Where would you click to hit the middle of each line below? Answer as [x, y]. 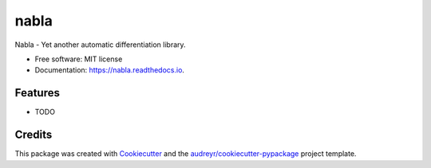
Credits [34, 135]
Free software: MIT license [79, 59]
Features [37, 93]
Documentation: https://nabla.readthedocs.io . [110, 70]
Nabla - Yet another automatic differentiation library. [101, 45]
